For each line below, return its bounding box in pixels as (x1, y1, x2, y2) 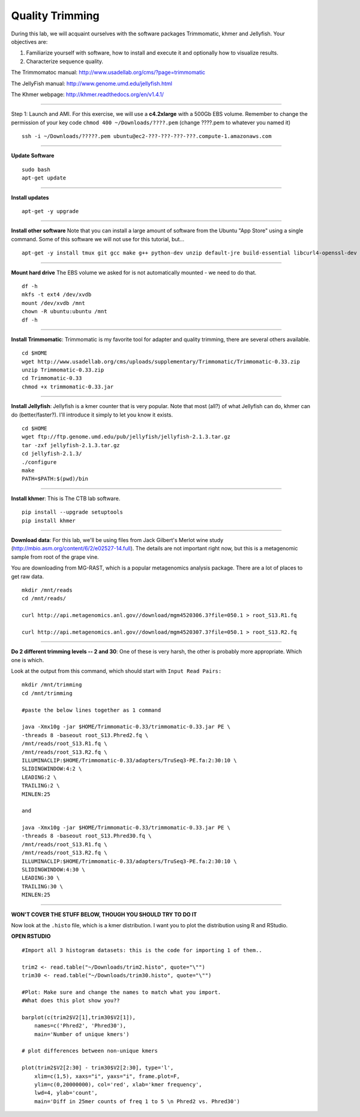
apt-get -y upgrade (22, 208, 79, 215)
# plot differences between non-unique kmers (22, 1047, 158, 1055)
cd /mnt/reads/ (22, 595, 67, 602)
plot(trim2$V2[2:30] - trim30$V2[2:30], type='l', (22, 1064, 174, 1071)
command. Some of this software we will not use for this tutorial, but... (11, 235, 185, 242)
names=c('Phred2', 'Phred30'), (34, 1022, 127, 1029)
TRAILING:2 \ (22, 782, 60, 789)
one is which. (11, 656, 44, 663)
